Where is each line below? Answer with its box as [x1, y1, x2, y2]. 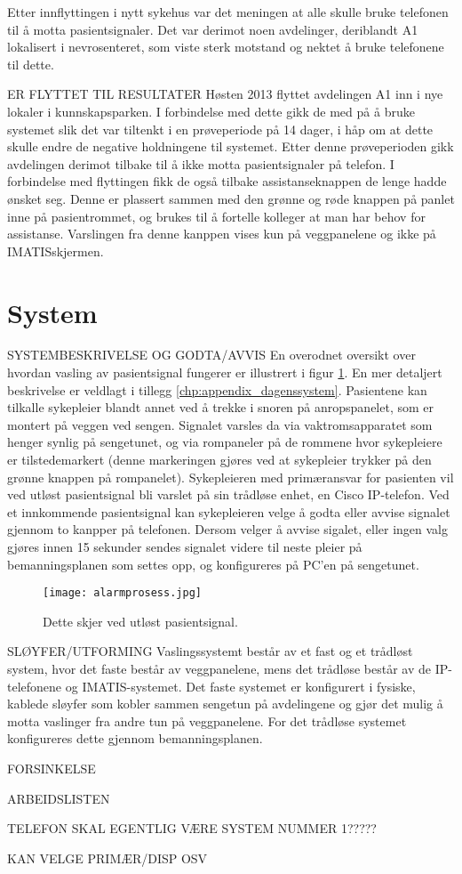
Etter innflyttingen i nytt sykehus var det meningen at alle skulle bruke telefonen [7, 3, 449, 20]
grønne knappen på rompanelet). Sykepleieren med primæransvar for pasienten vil [7, 467, 454, 486]
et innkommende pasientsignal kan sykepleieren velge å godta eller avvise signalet [7, 502, 450, 521]
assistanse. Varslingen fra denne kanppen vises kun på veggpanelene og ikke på [7, 224, 436, 243]
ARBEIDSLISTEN [7, 789, 110, 807]
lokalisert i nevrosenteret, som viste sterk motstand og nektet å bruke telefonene [7, 37, 444, 56]
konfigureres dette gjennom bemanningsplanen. [7, 729, 263, 748]
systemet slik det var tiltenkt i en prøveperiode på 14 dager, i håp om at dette [7, 119, 434, 138]
